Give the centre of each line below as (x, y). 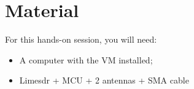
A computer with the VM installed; (86, 59)
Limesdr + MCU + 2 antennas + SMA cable (104, 80)
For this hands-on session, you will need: (81, 39)
